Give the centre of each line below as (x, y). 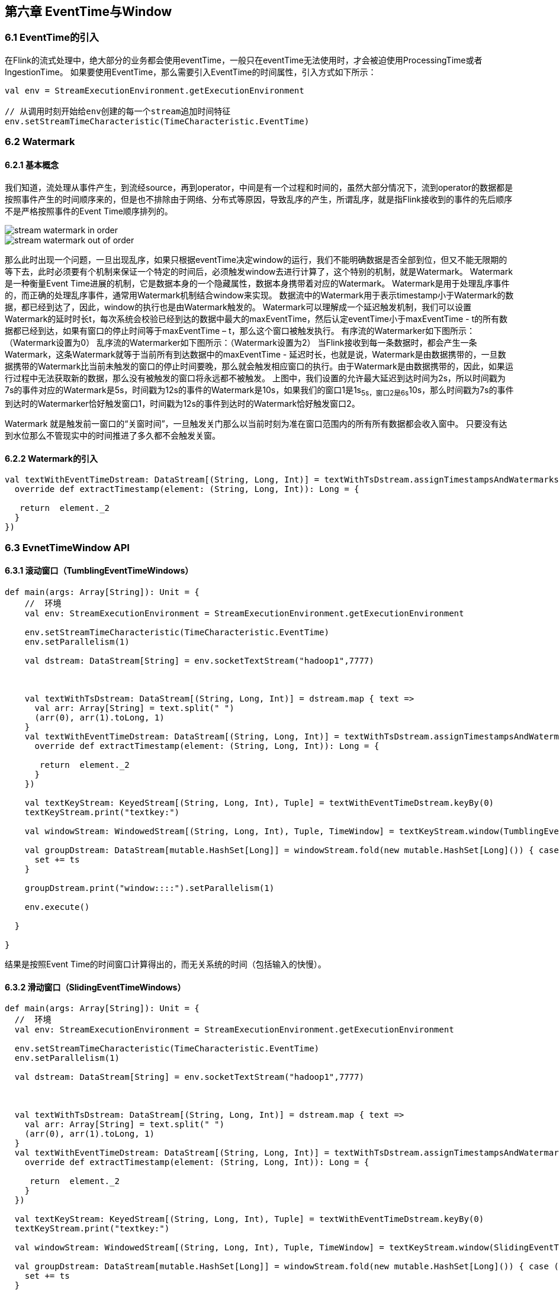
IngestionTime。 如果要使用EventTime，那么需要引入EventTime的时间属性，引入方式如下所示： (191, 72)
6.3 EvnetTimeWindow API (67, 547)
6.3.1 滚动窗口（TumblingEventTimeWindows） (99, 571)
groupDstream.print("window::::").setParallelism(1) (150, 888)
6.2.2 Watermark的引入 (51, 458)
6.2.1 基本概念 (32, 165)
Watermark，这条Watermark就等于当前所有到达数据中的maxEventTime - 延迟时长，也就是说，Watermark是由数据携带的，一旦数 (256, 355)
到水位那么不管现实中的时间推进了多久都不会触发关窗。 (113, 436)
